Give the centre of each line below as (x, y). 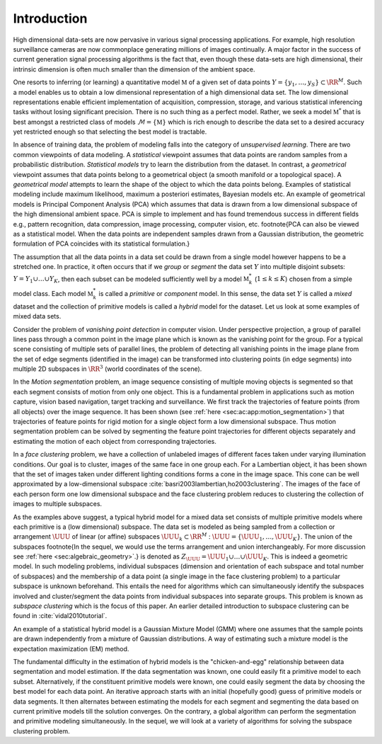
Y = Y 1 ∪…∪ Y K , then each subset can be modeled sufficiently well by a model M (131, 280)
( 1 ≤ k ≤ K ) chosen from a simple (303, 279)
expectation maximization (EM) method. (71, 648)
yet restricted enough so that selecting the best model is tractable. (110, 132)
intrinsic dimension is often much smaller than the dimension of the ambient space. (134, 69)
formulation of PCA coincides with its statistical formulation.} (102, 244)
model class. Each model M (53, 293)
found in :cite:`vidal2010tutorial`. (60, 616)
